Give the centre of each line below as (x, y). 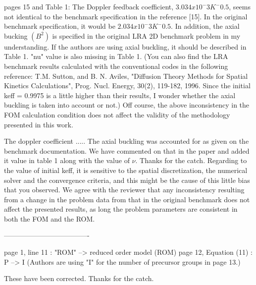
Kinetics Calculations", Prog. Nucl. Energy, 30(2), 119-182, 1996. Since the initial (127, 85)
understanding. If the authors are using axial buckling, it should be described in (125, 46)
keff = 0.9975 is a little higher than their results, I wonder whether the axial (120, 95)
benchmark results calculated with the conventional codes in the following (116, 66)
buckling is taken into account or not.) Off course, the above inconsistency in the (127, 105)
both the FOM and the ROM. (50, 218)
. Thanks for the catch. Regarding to (191, 160)
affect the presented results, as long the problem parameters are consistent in (121, 209)
